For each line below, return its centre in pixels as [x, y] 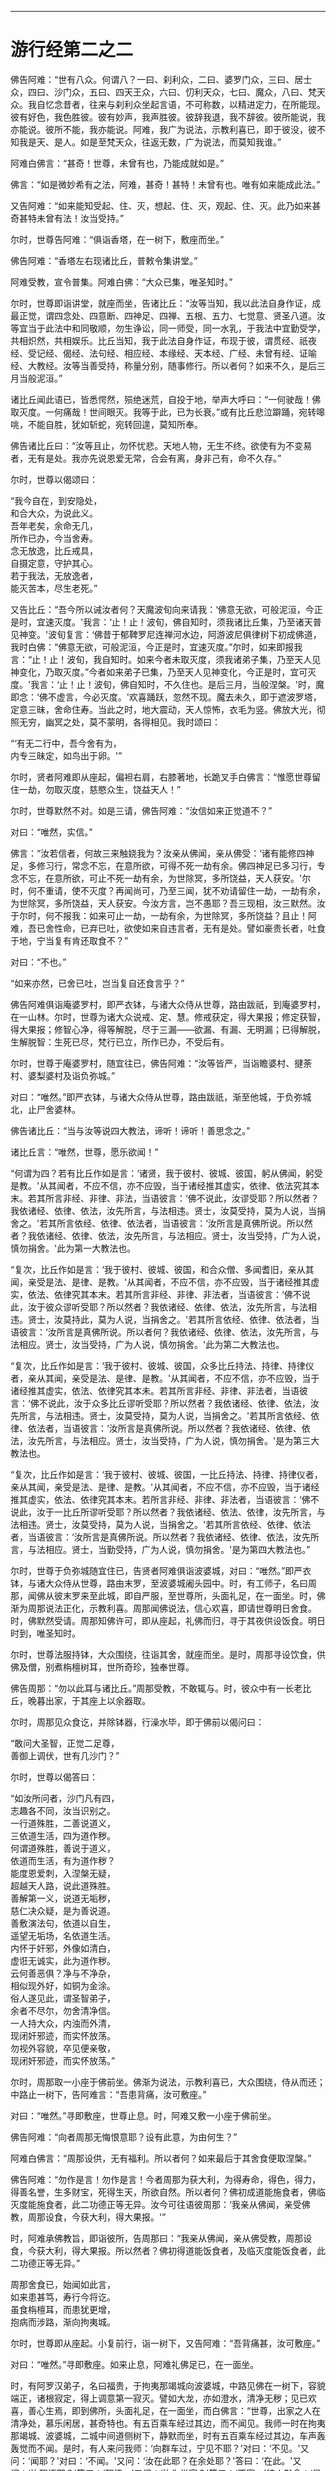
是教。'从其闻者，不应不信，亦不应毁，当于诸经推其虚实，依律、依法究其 [161, 1185]
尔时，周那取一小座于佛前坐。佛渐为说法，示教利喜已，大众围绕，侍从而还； [168, 2082]
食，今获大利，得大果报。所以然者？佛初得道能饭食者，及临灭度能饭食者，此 [168, 2250]
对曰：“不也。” [38, 962]
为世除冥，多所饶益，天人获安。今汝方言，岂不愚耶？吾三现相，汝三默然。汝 [168, 903]
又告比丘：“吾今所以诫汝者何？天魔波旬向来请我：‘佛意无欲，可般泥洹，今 [162, 609]
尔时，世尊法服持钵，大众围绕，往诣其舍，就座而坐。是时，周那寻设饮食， [163, 1654]
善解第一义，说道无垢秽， [63, 1898]
